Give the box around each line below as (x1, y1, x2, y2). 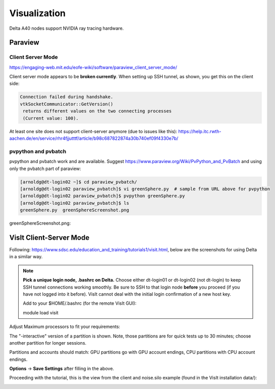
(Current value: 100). (23, 115, 79, 121)
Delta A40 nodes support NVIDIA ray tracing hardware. (9, 25, 124, 31)
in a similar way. (9, 254, 43, 260)
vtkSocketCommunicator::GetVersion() (20, 101, 114, 107)
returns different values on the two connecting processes (23, 108, 172, 114)
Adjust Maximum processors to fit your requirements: (9, 323, 121, 330)
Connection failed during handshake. (20, 94, 114, 100)
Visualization (9, 8, 66, 19)
